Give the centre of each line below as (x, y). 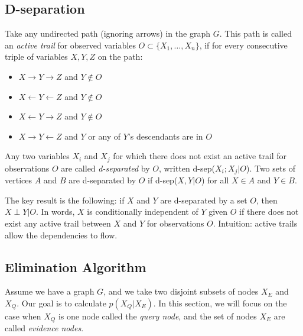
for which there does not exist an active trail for (200, 156)
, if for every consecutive (243, 45)
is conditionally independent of (143, 211)
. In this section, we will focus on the (220, 303)
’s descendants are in (165, 136)
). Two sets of (271, 168)
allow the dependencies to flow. (61, 235)
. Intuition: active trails (255, 223)
